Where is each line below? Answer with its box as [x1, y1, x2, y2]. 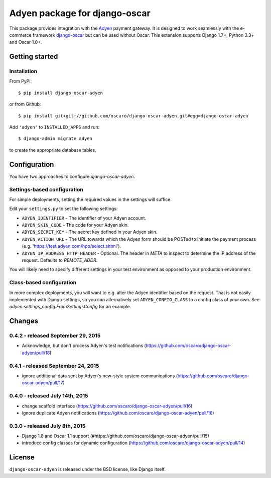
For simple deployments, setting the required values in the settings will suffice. [9, 196, 172, 202]
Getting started [9, 52, 58, 61]
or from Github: [9, 101, 41, 107]
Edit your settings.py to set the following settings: [9, 206, 118, 212]
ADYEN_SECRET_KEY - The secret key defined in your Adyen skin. [22, 229, 158, 235]
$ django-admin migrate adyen [18, 136, 93, 142]
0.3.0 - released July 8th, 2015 [9, 422, 86, 429]
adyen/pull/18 [22, 350, 50, 356]
